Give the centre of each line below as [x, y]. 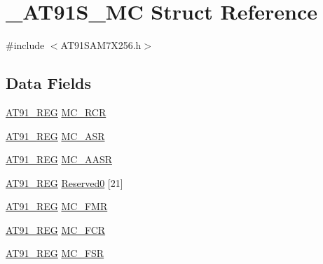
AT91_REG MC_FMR [57, 206]
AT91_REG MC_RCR [56, 112]
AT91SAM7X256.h [101, 45]
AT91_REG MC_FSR [55, 253]
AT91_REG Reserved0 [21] [64, 182]
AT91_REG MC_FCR [56, 229]
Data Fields [49, 83]
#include [25, 45]
